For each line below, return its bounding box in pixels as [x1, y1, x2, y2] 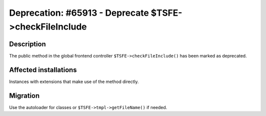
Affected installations [9, 65, 77, 74]
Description [9, 40, 46, 48]
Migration [9, 91, 40, 100]
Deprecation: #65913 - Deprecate [9, 7, 149, 18]
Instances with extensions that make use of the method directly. [9, 79, 139, 85]
